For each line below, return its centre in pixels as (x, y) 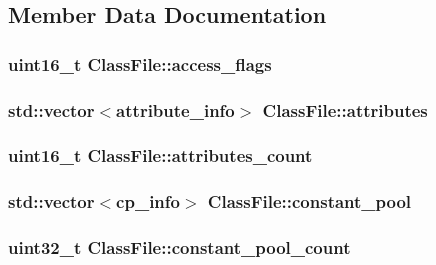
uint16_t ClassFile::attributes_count (160, 155)
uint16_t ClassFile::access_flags (140, 63)
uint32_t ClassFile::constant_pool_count (179, 247)
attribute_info (175, 109)
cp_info (148, 201)
